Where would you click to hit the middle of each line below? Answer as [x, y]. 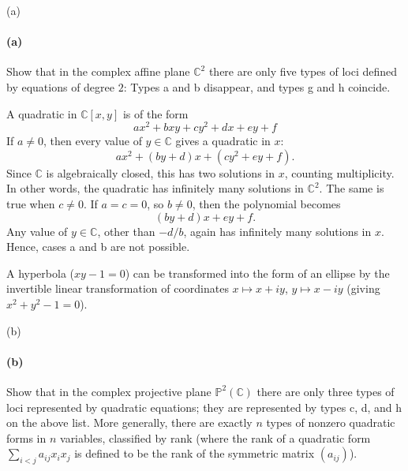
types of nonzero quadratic [331, 422]
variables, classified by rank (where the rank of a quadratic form [215, 437]
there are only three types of [326, 391]
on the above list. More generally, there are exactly [129, 422]
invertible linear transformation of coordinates [118, 288]
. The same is [352, 188]
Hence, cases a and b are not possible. [98, 247]
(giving [363, 288]
